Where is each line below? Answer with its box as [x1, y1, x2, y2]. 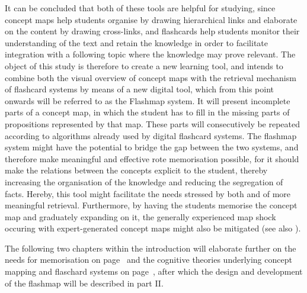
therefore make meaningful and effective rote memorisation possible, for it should [5, 152, 299, 165]
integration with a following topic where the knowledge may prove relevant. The [5, 48, 296, 60]
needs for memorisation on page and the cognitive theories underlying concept [5, 253, 292, 266]
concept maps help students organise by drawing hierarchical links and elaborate [5, 13, 298, 25]
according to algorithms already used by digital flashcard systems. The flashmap [5, 129, 297, 141]
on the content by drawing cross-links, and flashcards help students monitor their [5, 25, 300, 37]
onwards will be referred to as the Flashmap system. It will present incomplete [5, 94, 290, 107]
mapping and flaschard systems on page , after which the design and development [5, 265, 303, 278]
